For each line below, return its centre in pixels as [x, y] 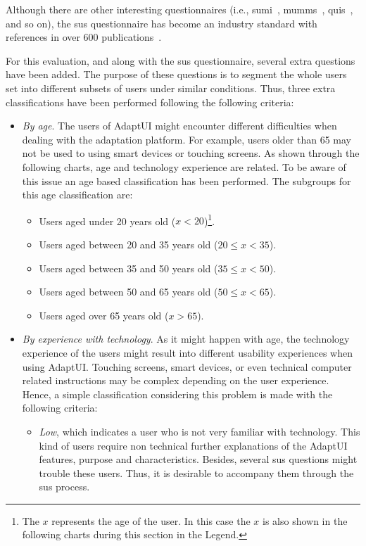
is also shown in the [305, 520]
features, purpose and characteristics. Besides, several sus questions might [198, 459]
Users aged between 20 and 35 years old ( [128, 244]
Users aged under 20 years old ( [107, 221]
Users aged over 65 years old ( [104, 315]
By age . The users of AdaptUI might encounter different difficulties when [179, 126]
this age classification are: [77, 195]
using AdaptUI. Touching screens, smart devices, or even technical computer [187, 366]
